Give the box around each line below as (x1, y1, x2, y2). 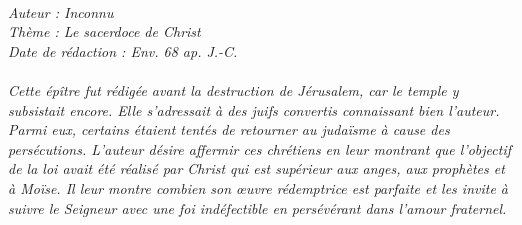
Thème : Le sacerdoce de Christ (8, 21, 201, 42)
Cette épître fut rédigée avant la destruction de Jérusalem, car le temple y (8, 79, 459, 100)
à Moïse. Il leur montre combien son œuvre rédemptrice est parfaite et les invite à (8, 177, 509, 198)
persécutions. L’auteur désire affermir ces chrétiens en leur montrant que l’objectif (8, 138, 511, 159)
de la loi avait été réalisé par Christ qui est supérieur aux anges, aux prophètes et (8, 158, 505, 179)
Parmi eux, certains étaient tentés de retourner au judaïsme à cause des (8, 119, 450, 140)
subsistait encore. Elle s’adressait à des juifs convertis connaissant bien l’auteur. (8, 99, 500, 120)
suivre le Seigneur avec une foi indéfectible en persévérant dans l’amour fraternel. (8, 197, 507, 218)
